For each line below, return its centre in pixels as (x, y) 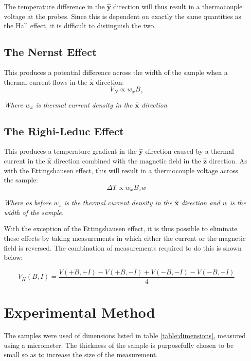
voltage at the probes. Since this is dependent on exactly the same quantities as (123, 16)
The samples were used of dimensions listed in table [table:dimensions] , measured (125, 335)
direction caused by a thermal (189, 151)
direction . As (228, 161)
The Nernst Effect (50, 52)
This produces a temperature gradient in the (70, 151)
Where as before (28, 203)
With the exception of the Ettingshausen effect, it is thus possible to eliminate (121, 228)
